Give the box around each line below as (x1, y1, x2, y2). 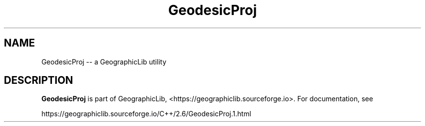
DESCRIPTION (4, 74, 73, 87)
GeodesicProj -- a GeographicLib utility (41, 57, 166, 66)
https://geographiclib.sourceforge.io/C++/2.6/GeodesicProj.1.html (41, 110, 251, 118)
